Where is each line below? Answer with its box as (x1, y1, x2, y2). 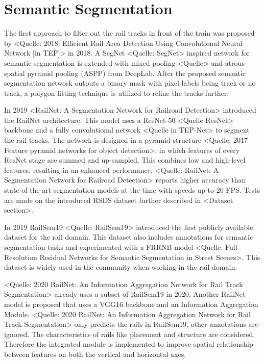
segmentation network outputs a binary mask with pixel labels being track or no (4, 78, 256, 88)
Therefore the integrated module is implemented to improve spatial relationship (4, 339, 253, 349)
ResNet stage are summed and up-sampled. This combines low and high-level (4, 154, 246, 165)
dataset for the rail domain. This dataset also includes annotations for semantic (4, 231, 253, 242)
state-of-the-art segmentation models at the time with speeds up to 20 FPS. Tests (4, 185, 260, 195)
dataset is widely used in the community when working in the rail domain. (4, 262, 237, 272)
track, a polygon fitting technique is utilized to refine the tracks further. (4, 87, 229, 98)
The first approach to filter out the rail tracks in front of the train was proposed (4, 28, 255, 38)
